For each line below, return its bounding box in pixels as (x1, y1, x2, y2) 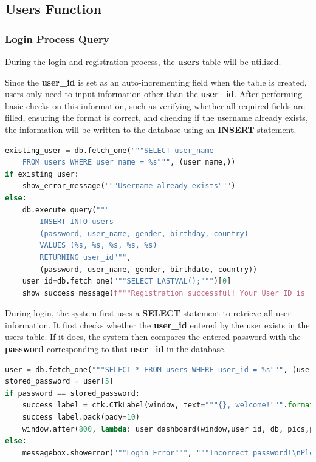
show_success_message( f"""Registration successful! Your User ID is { (22, 288, 314, 297)
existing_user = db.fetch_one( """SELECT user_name (5, 146, 214, 155)
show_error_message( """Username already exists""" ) (22, 182, 236, 191)
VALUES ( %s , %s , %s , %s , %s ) (39, 241, 157, 250)
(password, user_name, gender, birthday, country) (39, 229, 249, 238)
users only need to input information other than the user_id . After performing (5, 87, 303, 100)
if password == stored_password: (5, 389, 140, 398)
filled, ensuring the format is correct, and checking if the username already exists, (5, 111, 308, 124)
